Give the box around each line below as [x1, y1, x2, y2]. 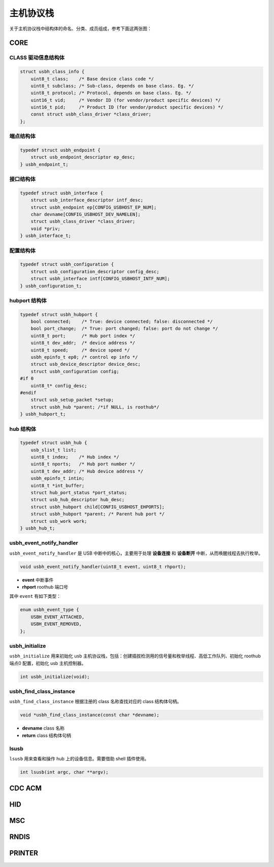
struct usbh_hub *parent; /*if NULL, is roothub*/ [30, 404, 159, 410]
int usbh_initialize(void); [20, 674, 90, 679]
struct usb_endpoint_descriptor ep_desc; [30, 154, 135, 160]
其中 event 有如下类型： [9, 593, 61, 599]
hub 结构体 [9, 425, 37, 432]
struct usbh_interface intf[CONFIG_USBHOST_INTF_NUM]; [30, 276, 170, 282]
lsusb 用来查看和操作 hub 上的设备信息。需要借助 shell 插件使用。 [9, 756, 149, 762]
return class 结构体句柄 [22, 732, 71, 738]
